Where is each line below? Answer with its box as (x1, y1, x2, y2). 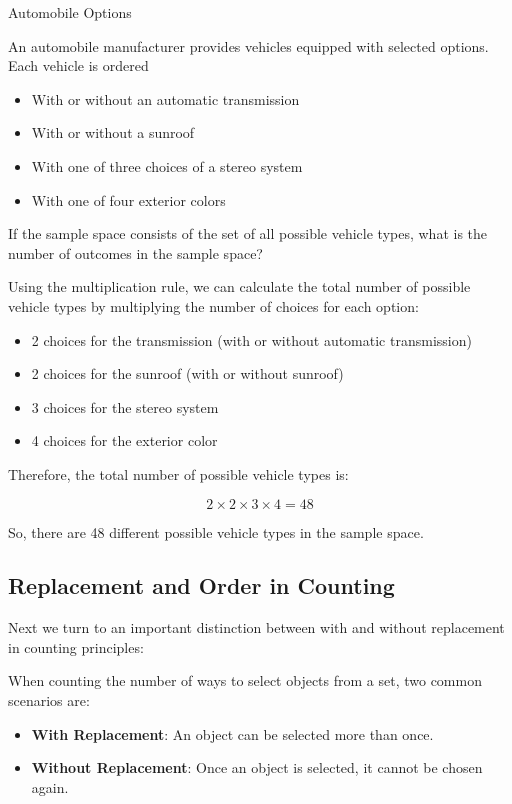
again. (31, 776, 69, 797)
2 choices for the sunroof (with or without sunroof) (31, 363, 344, 384)
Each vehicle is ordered (8, 55, 149, 76)
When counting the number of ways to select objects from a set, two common (8, 670, 482, 691)
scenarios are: (8, 690, 90, 711)
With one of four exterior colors (31, 189, 226, 210)
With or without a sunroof (31, 122, 195, 143)
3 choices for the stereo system (31, 396, 219, 417)
